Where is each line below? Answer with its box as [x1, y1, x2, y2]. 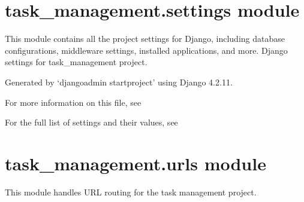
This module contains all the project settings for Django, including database [5, 32, 285, 45]
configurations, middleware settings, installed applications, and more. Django [5, 44, 288, 56]
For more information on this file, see [5, 96, 142, 108]
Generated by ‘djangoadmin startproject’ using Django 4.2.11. [5, 75, 233, 88]
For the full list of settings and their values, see [5, 116, 178, 128]
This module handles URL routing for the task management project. [5, 185, 257, 198]
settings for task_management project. [5, 56, 148, 68]
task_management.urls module [5, 151, 266, 175]
